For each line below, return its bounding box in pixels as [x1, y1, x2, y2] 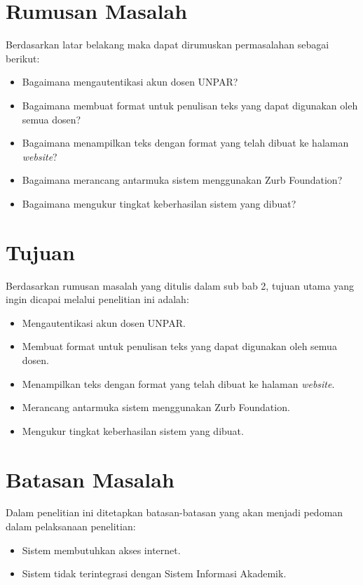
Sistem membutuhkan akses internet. [22, 542, 181, 557]
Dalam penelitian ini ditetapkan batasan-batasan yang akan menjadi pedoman [6, 505, 343, 520]
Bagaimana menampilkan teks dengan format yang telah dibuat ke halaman [22, 135, 349, 150]
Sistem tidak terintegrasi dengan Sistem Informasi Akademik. [22, 566, 287, 581]
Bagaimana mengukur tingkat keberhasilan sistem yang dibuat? [22, 196, 296, 210]
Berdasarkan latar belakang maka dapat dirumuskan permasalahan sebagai [6, 37, 329, 52]
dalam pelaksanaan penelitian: [6, 519, 136, 534]
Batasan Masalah [6, 464, 174, 493]
